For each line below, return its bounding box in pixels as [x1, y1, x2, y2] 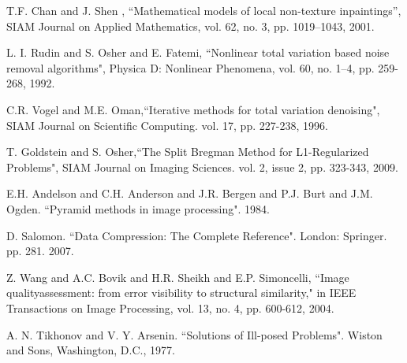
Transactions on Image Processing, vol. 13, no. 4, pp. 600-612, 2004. [6, 299, 334, 316]
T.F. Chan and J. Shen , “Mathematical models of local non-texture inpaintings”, [6, 2, 401, 18]
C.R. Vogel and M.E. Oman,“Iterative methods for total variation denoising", [6, 101, 380, 117]
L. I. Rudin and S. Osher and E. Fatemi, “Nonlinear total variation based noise [6, 44, 390, 61]
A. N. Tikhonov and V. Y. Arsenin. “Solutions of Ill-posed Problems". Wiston [6, 326, 383, 343]
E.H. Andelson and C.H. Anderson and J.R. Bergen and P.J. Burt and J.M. [6, 185, 373, 202]
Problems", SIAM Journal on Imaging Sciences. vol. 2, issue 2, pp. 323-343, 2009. [6, 158, 398, 175]
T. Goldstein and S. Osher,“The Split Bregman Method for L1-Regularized [6, 143, 369, 160]
